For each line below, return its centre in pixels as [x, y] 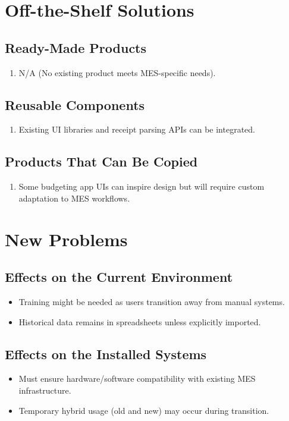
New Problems [66, 239]
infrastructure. [45, 390]
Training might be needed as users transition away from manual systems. [152, 301]
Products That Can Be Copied [101, 161]
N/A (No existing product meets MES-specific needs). [117, 72]
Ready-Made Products [76, 47]
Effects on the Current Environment [119, 277]
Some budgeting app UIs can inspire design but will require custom [142, 186]
